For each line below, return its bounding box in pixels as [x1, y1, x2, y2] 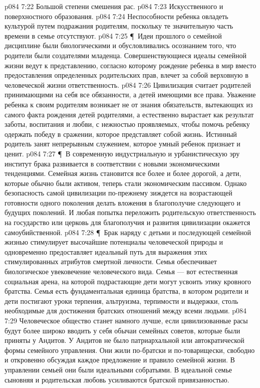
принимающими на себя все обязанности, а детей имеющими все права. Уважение [5, 89, 256, 100]
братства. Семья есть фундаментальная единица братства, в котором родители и [5, 286, 249, 296]
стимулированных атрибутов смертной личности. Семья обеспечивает [5, 256, 217, 267]
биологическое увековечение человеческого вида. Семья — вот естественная [5, 266, 238, 277]
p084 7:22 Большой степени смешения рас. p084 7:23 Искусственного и [5, 1, 223, 11]
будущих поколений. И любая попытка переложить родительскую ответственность [5, 207, 256, 218]
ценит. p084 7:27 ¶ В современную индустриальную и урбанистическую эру [5, 148, 240, 158]
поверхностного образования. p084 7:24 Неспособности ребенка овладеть [5, 11, 228, 21]
